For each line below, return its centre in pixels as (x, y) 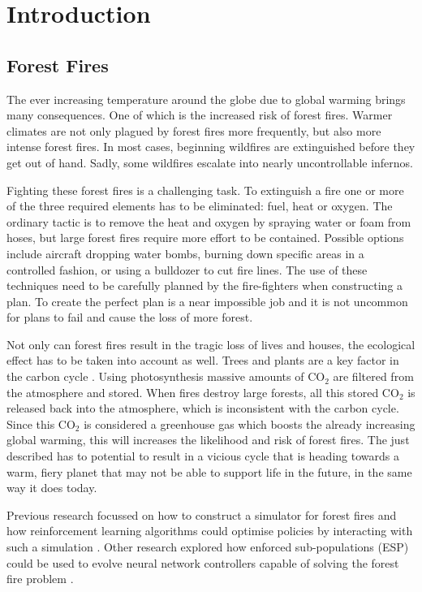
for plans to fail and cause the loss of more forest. (130, 317)
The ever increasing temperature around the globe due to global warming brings (206, 99)
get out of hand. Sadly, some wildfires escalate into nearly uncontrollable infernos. (210, 162)
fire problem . (40, 579)
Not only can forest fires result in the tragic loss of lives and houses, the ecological (211, 344)
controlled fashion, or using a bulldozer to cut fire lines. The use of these (187, 269)
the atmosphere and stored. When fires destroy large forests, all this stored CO (203, 392)
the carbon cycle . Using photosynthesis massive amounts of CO (166, 376)
